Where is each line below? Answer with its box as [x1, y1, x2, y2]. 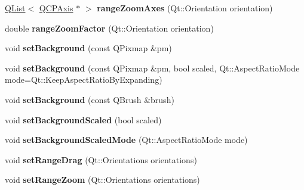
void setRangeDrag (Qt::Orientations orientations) [5, 153, 197, 166]
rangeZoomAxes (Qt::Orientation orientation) [97, 2, 273, 14]
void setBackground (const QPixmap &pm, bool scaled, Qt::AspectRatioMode [5, 61, 300, 74]
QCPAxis [39, 2, 73, 14]
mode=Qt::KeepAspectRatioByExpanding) [5, 73, 162, 86]
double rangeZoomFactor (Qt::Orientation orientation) [5, 21, 214, 34]
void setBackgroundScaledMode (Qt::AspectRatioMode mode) [5, 133, 248, 146]
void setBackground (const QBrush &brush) [5, 93, 174, 105]
